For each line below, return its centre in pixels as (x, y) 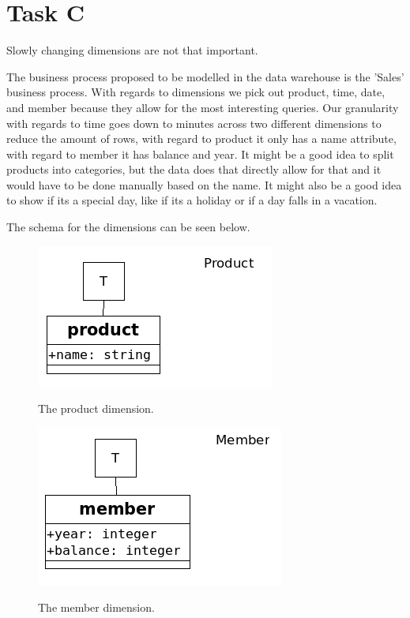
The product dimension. (96, 408)
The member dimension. (96, 607)
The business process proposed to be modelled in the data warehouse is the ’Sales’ (205, 76)
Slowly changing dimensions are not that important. (132, 50)
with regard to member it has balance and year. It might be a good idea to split (200, 154)
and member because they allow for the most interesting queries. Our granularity (203, 107)
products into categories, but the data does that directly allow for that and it (194, 169)
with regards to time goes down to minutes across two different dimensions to (194, 123)
